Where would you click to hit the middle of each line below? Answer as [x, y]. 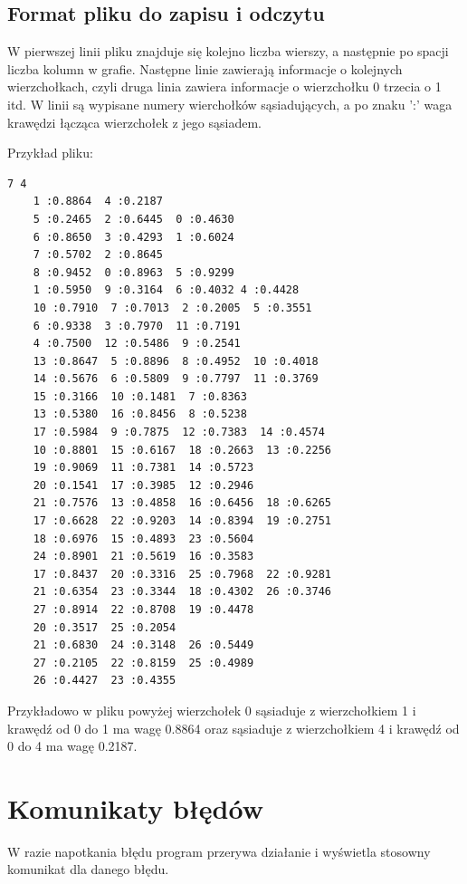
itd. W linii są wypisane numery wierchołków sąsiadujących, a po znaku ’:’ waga [230, 104]
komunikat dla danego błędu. [88, 869]
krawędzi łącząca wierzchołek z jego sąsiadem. [135, 122]
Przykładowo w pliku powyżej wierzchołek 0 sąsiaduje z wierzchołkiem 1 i [212, 710]
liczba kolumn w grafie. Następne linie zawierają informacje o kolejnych [205, 68]
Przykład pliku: [50, 153]
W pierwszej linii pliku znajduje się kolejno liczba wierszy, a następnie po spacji [228, 51]
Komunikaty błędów [135, 807]
